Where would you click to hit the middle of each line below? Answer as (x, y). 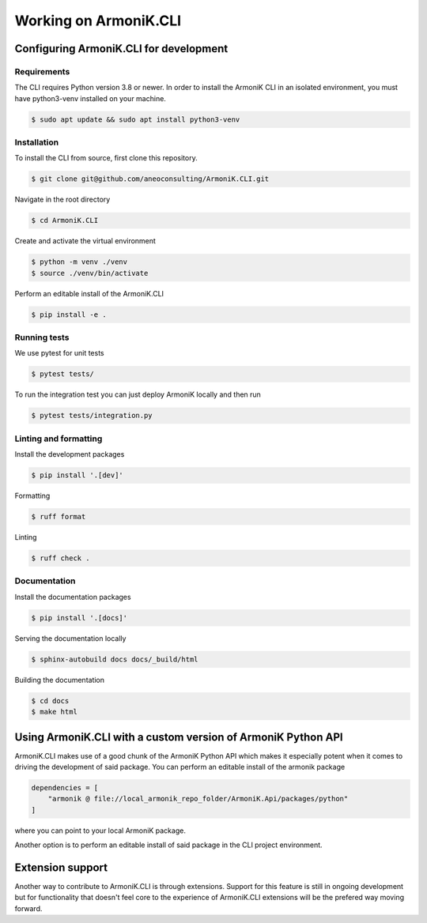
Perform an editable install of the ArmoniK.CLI (89, 293)
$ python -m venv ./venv (79, 262)
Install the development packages (70, 454)
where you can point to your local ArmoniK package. (100, 831)
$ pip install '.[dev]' (77, 475)
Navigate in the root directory (62, 200)
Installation (37, 142)
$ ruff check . (60, 558)
